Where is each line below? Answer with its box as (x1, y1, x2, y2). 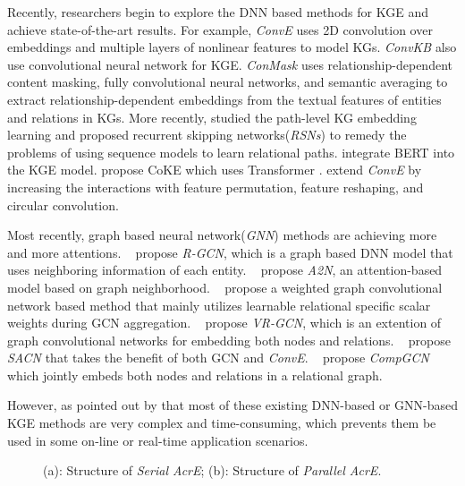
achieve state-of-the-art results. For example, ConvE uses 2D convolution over (7, 20, 433, 38)
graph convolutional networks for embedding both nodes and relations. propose (7, 330, 452, 349)
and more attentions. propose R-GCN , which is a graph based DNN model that (7, 243, 453, 261)
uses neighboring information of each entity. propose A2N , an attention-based (7, 260, 443, 279)
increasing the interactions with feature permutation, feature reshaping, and (7, 177, 424, 196)
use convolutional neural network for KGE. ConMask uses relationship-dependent (7, 55, 452, 73)
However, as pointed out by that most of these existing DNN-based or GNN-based (7, 396, 459, 414)
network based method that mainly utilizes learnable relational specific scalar (7, 295, 431, 314)
